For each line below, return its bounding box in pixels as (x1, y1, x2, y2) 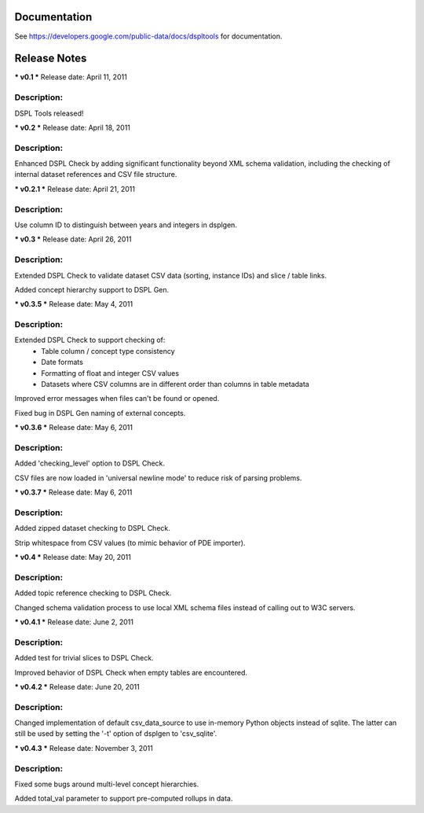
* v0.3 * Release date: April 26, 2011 (14, 234, 132, 244)
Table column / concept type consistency (41, 346, 176, 355)
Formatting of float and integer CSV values (41, 368, 180, 377)
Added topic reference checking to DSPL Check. (14, 588, 172, 598)
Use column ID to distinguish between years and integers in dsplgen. (14, 220, 237, 230)
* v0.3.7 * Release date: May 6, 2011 (14, 487, 133, 497)
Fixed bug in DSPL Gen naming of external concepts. (14, 408, 186, 418)
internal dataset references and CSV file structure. (14, 170, 177, 179)
